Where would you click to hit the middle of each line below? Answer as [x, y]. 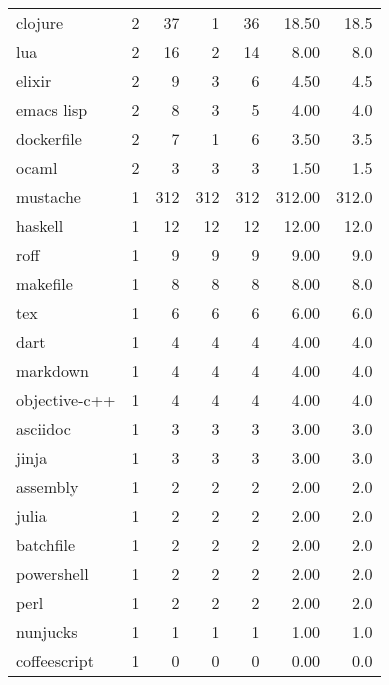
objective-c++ [66, 399]
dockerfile [49, 138]
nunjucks [47, 631]
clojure [40, 22]
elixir [34, 80]
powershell [52, 573]
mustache [48, 196]
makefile [44, 283]
